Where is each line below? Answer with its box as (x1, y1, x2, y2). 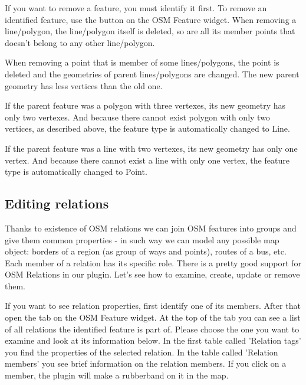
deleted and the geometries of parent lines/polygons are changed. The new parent (5, 67, 300, 80)
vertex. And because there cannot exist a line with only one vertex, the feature (5, 154, 289, 166)
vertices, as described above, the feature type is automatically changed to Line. (5, 122, 290, 135)
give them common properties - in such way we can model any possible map (5, 233, 279, 246)
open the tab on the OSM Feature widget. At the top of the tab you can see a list (5, 311, 301, 324)
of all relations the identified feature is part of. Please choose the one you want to (5, 322, 300, 335)
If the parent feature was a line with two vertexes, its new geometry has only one (5, 142, 298, 154)
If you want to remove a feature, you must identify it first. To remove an (5, 2, 267, 14)
